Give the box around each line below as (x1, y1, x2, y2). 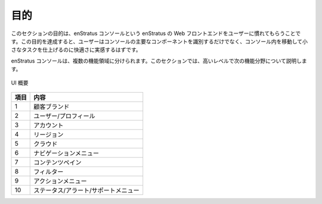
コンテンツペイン (33, 158, 82, 167)
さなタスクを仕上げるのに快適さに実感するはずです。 (11, 46, 141, 54)
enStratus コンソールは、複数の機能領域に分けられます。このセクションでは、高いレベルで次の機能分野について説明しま (11, 57, 307, 64)
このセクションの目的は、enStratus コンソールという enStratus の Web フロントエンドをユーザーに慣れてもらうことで (11, 30, 301, 37)
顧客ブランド (33, 102, 70, 111)
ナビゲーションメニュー (33, 149, 100, 157)
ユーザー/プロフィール (33, 112, 95, 120)
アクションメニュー (33, 177, 87, 185)
